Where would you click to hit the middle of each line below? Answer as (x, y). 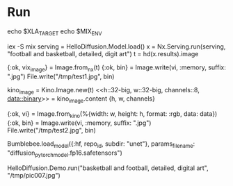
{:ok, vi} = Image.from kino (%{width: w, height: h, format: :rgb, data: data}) (112, 115)
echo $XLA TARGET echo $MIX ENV (55, 32)
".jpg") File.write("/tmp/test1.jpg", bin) (61, 76)
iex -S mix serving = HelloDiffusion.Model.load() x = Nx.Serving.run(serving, (116, 46)
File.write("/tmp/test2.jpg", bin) (51, 130)
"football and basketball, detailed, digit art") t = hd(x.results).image (103, 53)
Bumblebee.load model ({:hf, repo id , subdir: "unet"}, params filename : (101, 144)
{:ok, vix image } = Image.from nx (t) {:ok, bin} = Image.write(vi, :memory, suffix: (116, 68)
